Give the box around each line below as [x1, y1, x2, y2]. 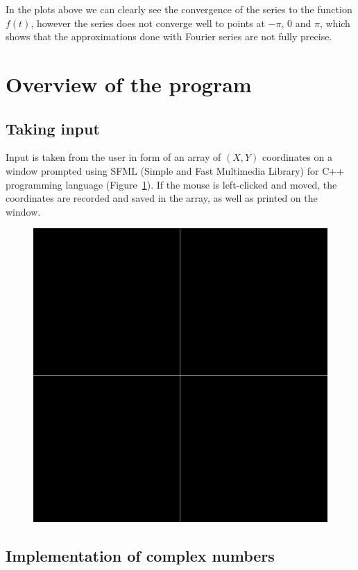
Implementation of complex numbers [6, 545, 275, 567]
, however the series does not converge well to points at [31, 15, 265, 30]
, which [319, 15, 350, 30]
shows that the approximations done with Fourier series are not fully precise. [6, 29, 332, 44]
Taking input [6, 117, 100, 139]
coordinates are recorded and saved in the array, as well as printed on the [6, 191, 318, 205]
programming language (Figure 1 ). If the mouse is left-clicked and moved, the [6, 177, 337, 191]
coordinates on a [262, 150, 332, 164]
